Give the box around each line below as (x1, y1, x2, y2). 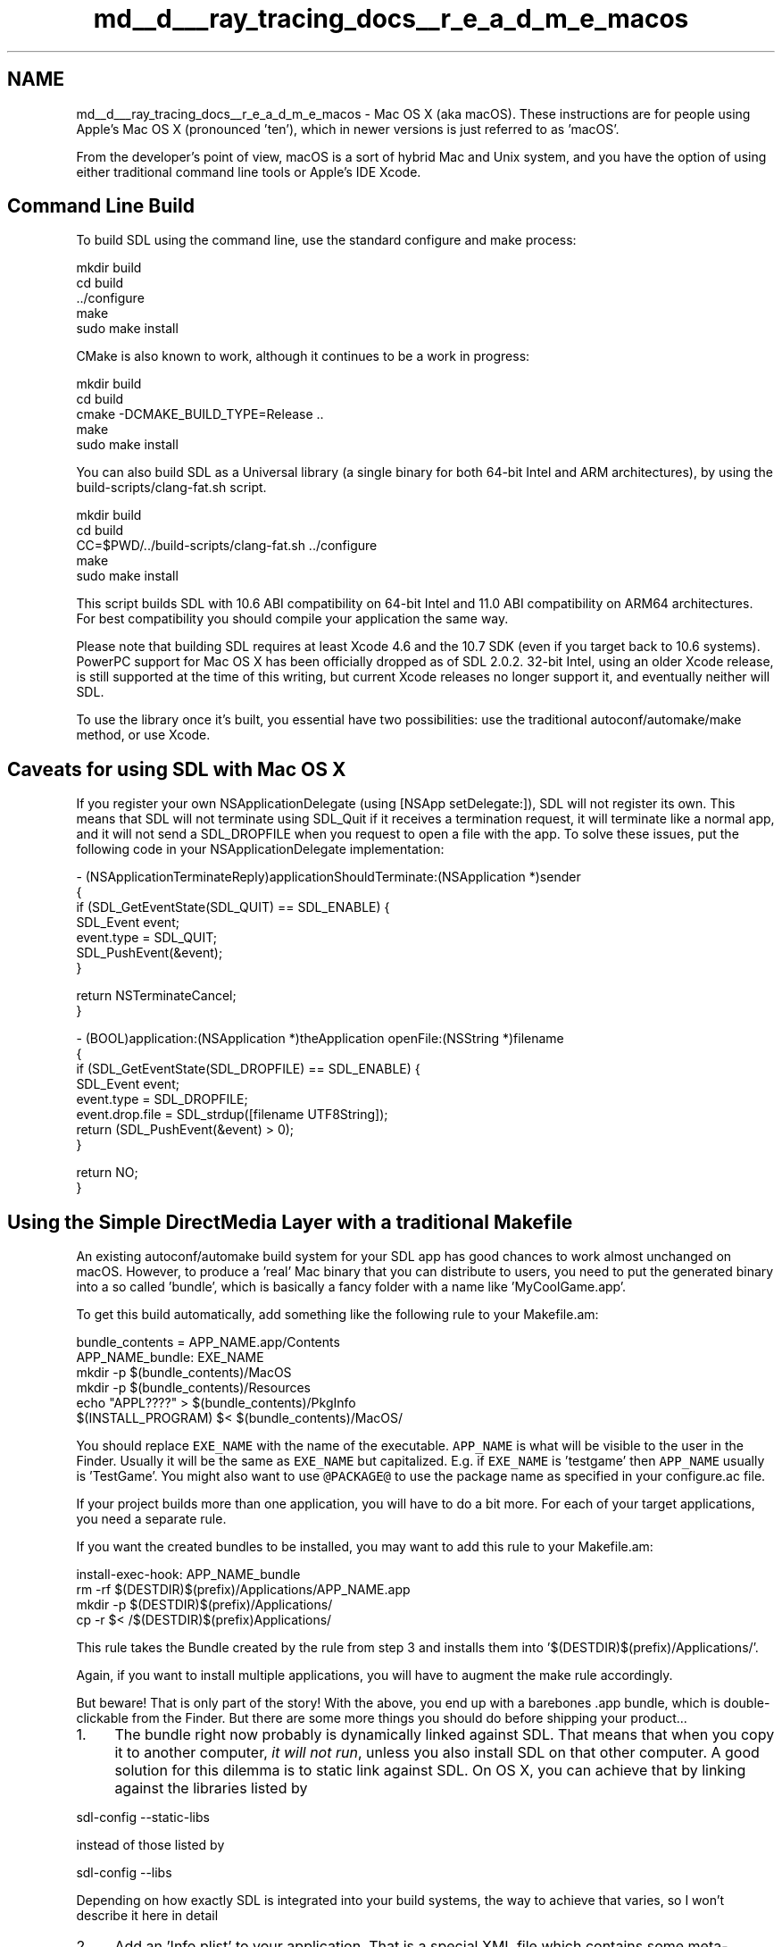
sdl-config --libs (76, 1865, 172, 1881)
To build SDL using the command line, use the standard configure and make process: (76, 232, 577, 248)
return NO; (76, 1165, 138, 1181)
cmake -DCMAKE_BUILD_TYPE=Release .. (76, 406, 324, 422)
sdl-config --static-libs (76, 1809, 210, 1826)
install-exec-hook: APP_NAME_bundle (76, 1567, 301, 1583)
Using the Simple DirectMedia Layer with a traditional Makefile (7, 1210, 573, 1233)
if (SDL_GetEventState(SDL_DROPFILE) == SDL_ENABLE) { (76, 1061, 420, 1077)
